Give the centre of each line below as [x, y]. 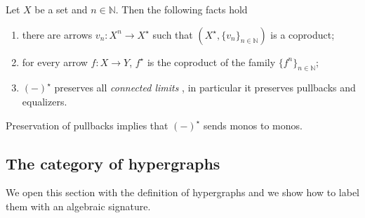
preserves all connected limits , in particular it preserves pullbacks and [205, 88]
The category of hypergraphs [113, 163]
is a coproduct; [303, 34]
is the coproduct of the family [211, 62]
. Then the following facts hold [181, 9]
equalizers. [45, 101]
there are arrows [57, 34]
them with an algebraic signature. [78, 206]
